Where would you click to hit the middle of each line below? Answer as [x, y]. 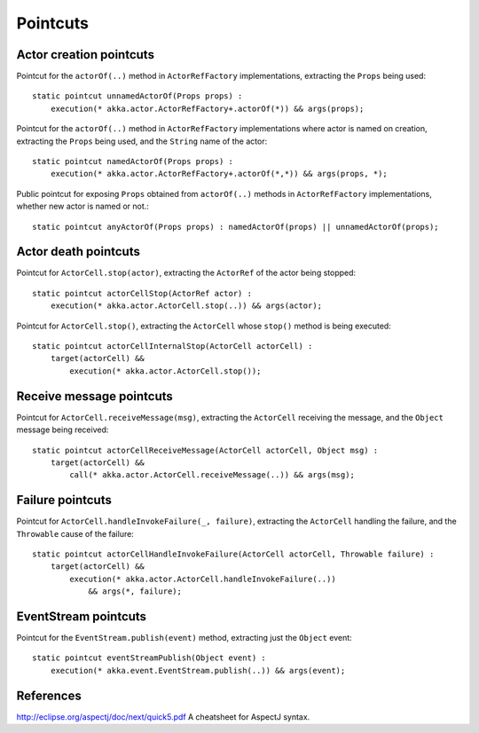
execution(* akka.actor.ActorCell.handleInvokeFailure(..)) [203, 579]
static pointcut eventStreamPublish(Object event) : [149, 658]
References [49, 695]
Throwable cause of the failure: [75, 533]
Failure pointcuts [64, 500]
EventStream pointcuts [81, 616]
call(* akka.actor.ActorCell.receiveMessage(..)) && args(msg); [212, 475]
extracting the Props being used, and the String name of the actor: [142, 141]
